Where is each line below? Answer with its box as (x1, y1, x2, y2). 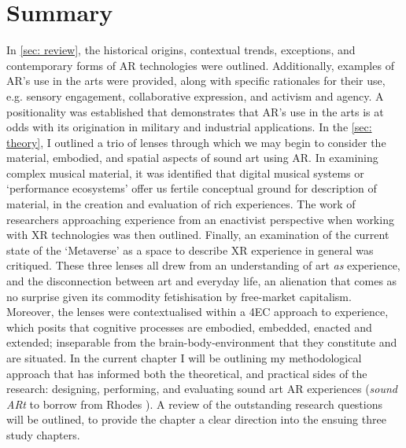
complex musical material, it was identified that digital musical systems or (6, 164, 364, 181)
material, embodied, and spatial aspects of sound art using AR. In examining (6, 149, 378, 166)
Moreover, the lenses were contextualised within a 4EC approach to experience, (6, 303, 389, 320)
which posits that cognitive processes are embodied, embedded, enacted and (6, 318, 372, 335)
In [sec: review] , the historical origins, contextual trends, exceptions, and (6, 42, 356, 58)
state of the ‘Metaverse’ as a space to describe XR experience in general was (6, 241, 374, 258)
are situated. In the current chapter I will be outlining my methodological (6, 350, 362, 365)
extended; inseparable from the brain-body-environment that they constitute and (6, 334, 397, 351)
